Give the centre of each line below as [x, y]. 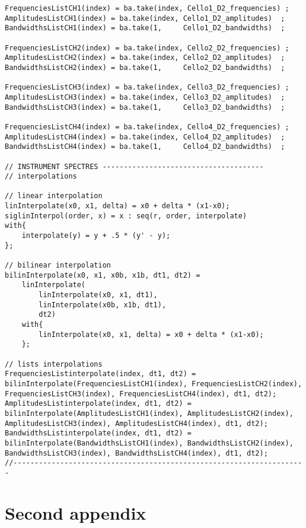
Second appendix [76, 512]
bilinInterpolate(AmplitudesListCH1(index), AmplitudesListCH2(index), [149, 413]
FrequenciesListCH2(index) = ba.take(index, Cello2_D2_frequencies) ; [147, 48]
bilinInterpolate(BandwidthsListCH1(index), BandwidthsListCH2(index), [149, 443]
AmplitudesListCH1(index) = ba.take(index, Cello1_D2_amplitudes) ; [145, 18]
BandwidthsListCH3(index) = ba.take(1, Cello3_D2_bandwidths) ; [145, 107]
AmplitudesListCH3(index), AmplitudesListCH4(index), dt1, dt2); [136, 423]
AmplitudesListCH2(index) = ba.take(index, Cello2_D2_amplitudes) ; [145, 58]
